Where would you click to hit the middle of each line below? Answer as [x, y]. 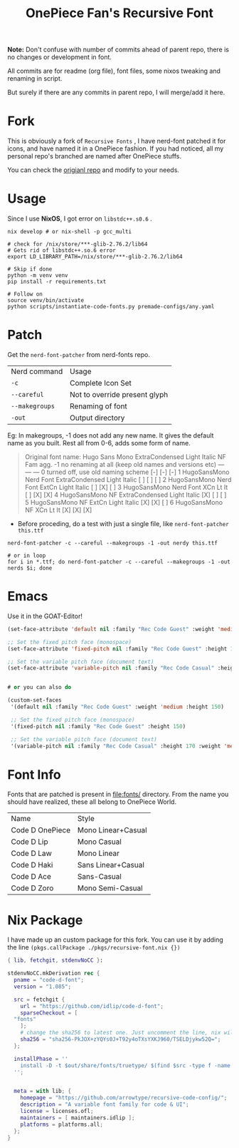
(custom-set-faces [34, 700]
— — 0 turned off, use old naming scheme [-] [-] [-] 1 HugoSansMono [127, 472]
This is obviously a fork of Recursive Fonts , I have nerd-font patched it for [117, 141]
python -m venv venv [38, 276]
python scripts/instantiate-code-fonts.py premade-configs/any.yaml [111, 307]
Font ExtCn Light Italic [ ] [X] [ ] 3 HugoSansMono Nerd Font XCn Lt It [126, 487]
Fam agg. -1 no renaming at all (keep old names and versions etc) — [124, 464]
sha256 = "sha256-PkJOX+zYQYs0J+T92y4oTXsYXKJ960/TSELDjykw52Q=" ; [121, 1039]
